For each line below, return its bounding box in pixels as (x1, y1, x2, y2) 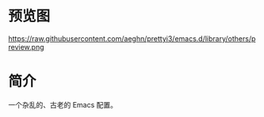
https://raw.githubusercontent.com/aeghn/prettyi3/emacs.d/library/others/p (8, 33, 256, 43)
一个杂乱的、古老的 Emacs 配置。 (8, 100, 117, 109)
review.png (8, 42, 44, 51)
